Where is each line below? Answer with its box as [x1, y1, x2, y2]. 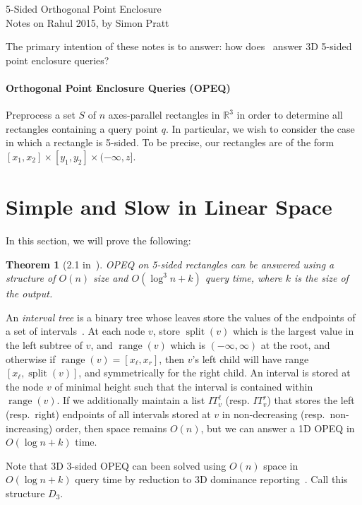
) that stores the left [267, 393, 355, 408]
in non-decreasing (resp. [222, 407, 325, 422]
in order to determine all [236, 107, 343, 122]
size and [93, 271, 128, 285]
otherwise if [6, 351, 56, 366]
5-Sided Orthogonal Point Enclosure [6, 1, 162, 16]
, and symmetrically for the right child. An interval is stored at [78, 365, 351, 380]
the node [6, 379, 44, 393]
